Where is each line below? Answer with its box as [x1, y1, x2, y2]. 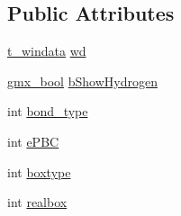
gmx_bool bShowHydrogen [7, 71, 158, 90]
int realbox [7, 193, 68, 211]
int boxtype [7, 162, 71, 181]
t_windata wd [7, 41, 86, 60]
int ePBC [7, 131, 59, 150]
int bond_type [7, 102, 88, 121]
